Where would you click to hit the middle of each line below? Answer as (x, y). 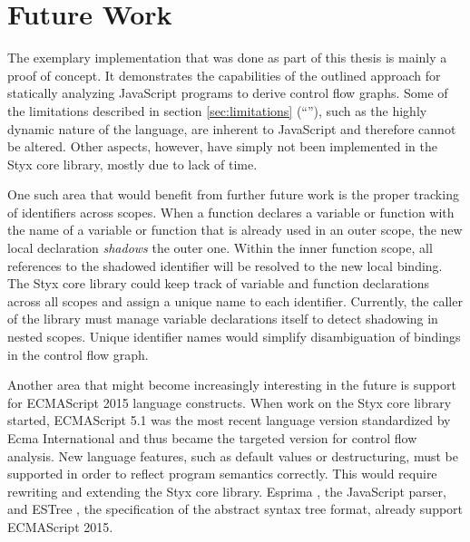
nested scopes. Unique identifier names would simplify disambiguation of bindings (234, 337)
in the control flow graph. (78, 354)
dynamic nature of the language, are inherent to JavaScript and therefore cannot (232, 128)
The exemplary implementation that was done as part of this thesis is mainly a (227, 58)
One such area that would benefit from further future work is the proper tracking (233, 194)
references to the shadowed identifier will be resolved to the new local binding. (225, 265)
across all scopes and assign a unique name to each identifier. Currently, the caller (235, 300)
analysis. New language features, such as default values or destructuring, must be (233, 455)
